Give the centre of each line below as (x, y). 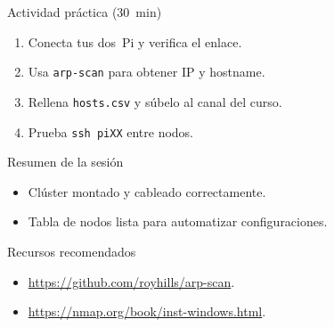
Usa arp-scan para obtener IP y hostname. (147, 72)
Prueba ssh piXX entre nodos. (110, 131)
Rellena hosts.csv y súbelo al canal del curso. (155, 101)
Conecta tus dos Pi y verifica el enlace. (135, 41)
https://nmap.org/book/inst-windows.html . (147, 311)
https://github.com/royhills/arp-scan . (131, 281)
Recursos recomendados (72, 251)
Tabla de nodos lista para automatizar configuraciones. (178, 221)
